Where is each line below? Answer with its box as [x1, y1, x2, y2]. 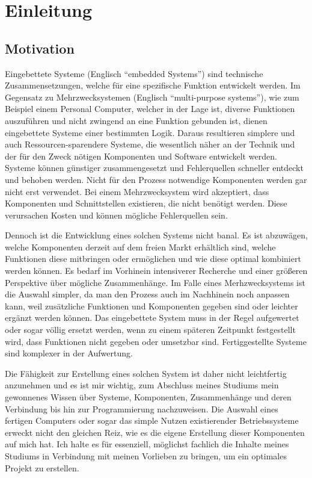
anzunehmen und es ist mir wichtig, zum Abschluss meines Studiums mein [5, 379, 279, 391]
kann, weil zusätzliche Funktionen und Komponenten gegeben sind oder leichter [5, 299, 298, 312]
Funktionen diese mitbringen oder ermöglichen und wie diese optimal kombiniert [5, 252, 301, 265]
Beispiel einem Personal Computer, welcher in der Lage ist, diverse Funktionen [5, 102, 295, 115]
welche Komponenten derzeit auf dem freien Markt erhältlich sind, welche [5, 240, 276, 253]
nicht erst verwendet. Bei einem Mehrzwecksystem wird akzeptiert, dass [5, 185, 269, 197]
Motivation [5, 39, 75, 57]
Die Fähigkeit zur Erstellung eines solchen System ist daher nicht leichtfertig [5, 367, 287, 379]
